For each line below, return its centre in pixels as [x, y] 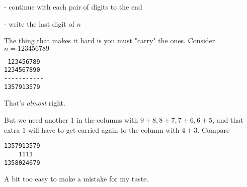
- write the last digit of [39, 23]
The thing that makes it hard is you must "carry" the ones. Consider [110, 40]
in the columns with [107, 120]
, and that [228, 120]
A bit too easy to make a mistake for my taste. [76, 179]
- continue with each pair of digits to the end [73, 7]
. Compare [214, 129]
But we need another [36, 120]
